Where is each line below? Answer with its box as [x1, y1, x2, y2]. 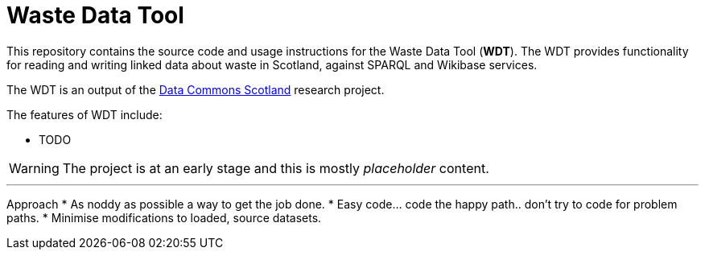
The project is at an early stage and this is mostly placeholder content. [62, 159, 489, 176]
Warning [9, 159, 60, 176]
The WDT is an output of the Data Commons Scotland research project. [6, 82, 385, 97]
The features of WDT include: [6, 107, 163, 122]
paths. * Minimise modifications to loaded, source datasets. [6, 210, 322, 225]
